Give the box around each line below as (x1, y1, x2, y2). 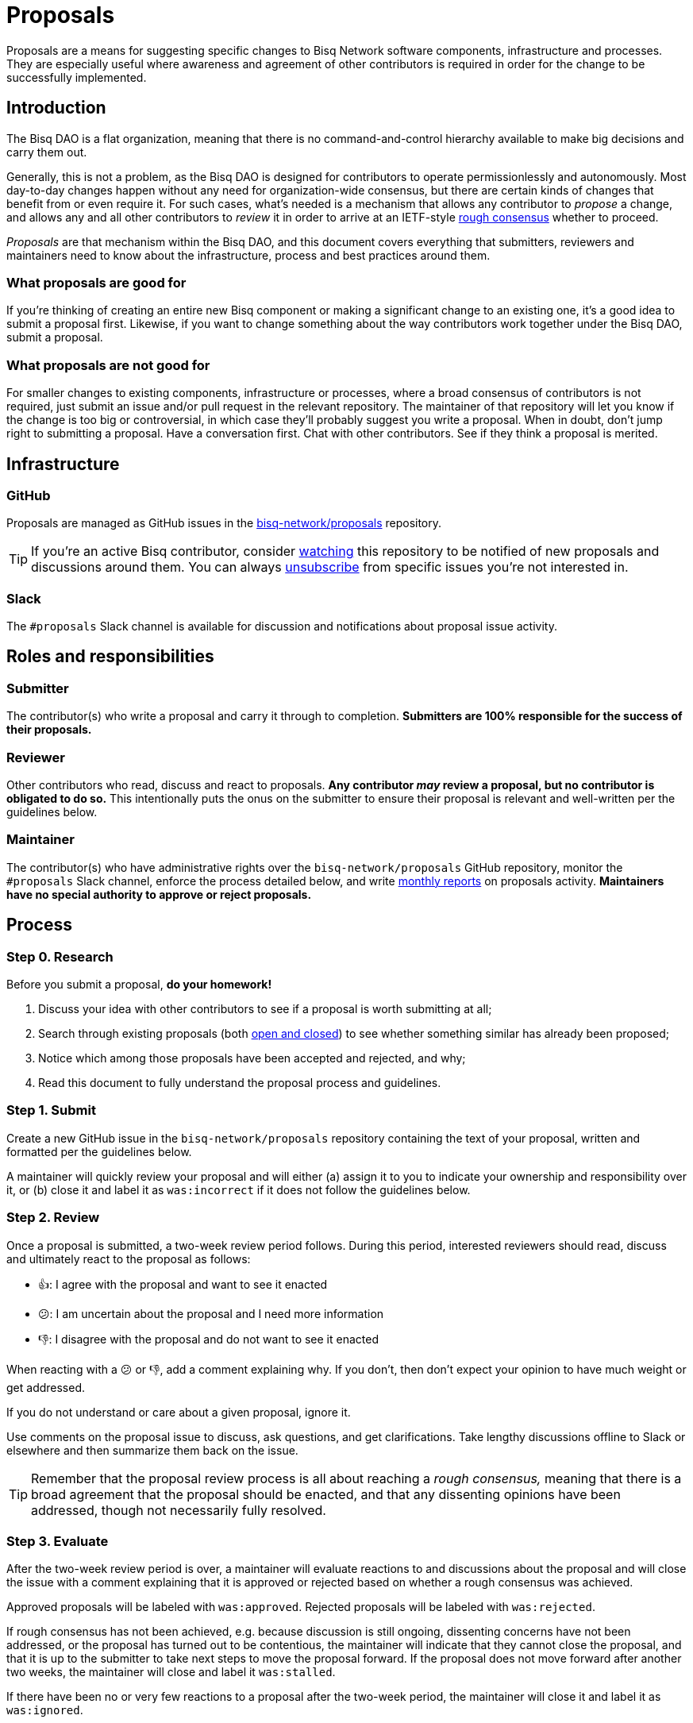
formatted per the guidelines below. (6, 1144, 192, 1158)
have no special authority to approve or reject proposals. (6, 887, 312, 901)
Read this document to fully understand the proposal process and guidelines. (38, 1076, 441, 1089)
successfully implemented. (6, 70, 147, 84)
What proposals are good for (6, 274, 187, 291)
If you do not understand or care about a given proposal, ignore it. (6, 1405, 351, 1419)
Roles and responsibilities (6, 646, 214, 667)
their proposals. (6, 723, 92, 737)
